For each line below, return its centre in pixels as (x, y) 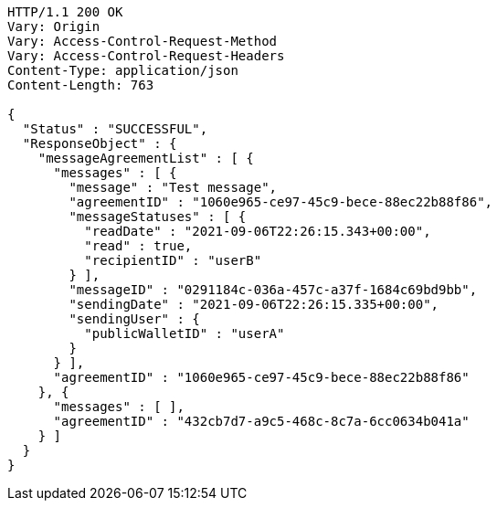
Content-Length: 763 (81, 85)
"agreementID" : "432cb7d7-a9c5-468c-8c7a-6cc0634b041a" (261, 421)
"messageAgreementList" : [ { (146, 158)
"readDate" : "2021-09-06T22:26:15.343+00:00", (258, 231)
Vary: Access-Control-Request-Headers (146, 56)
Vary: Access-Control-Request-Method (143, 41)
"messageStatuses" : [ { (158, 217)
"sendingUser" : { (134, 319)
